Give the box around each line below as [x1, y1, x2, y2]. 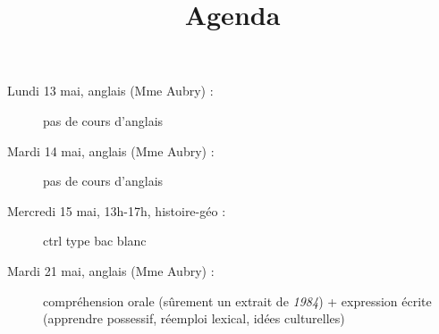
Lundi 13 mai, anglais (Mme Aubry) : [7, 81, 214, 100]
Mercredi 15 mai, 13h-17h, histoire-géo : [7, 201, 226, 220]
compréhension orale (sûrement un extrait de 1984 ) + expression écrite [43, 291, 432, 310]
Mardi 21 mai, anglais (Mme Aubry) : [7, 261, 215, 280]
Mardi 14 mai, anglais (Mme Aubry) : [7, 141, 215, 160]
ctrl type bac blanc [43, 231, 147, 250]
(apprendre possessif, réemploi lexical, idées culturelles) [43, 309, 345, 328]
